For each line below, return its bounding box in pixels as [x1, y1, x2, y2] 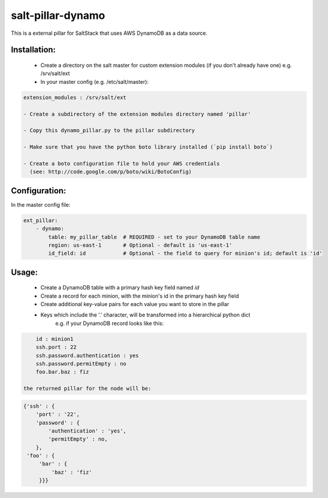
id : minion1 [35, 336, 74, 342]
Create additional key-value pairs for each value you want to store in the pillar [40, 301, 230, 308]
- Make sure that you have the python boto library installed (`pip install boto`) [23, 144, 273, 151]
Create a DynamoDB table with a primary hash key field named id [40, 284, 200, 291]
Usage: [11, 267, 38, 277]
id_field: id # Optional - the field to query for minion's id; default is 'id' [48, 250, 323, 257]
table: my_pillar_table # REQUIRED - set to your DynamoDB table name [48, 233, 261, 240]
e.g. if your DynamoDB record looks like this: [55, 320, 164, 327]
